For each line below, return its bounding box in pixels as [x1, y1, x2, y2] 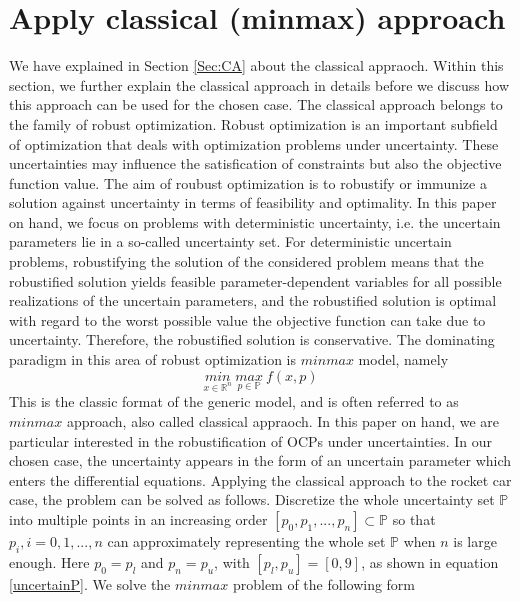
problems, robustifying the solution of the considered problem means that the [9, 251, 484, 272]
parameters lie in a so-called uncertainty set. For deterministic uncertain [9, 231, 452, 252]
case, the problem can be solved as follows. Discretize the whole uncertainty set [9, 489, 495, 510]
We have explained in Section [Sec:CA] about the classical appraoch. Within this [9, 55, 504, 76]
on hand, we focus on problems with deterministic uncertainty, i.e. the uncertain [9, 211, 501, 232]
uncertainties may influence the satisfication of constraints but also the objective [9, 153, 502, 174]
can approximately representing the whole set [107, 530, 386, 551]
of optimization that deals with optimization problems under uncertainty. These [9, 133, 499, 154]
